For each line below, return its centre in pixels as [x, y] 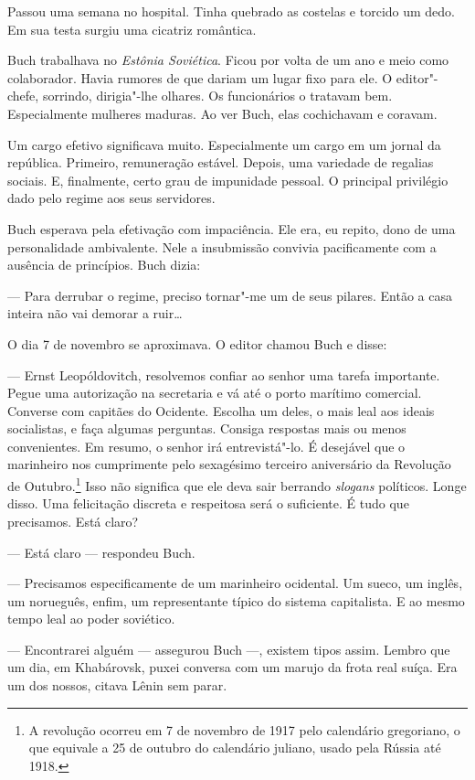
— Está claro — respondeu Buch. [101, 552]
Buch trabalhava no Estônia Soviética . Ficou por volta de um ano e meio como [228, 60]
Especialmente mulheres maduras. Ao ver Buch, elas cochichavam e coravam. [222, 113]
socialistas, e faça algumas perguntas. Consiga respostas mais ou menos [207, 428]
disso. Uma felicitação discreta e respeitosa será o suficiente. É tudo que [208, 503]
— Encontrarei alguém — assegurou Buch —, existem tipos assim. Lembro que [229, 649]
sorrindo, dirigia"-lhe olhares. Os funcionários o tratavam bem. [217, 96]
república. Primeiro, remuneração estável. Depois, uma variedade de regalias [221, 162]
